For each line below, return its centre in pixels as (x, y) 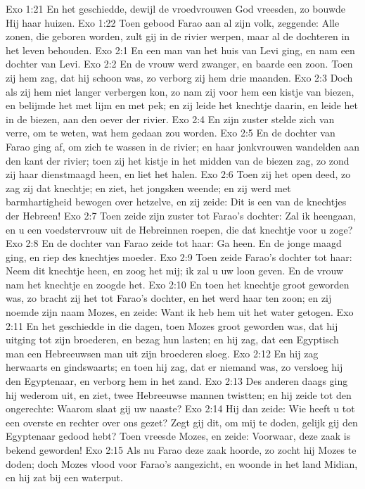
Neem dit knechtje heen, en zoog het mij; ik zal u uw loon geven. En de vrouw (175, 271)
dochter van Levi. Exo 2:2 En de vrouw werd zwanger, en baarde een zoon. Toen (179, 64)
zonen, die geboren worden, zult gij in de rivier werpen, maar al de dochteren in (178, 36)
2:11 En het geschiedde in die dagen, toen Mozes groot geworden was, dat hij (172, 325)
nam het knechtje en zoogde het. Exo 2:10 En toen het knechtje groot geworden (178, 284)
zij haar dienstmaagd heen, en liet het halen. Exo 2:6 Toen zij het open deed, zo (178, 174)
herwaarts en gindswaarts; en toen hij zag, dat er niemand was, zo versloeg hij (174, 367)
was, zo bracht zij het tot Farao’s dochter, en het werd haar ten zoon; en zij (169, 298)
